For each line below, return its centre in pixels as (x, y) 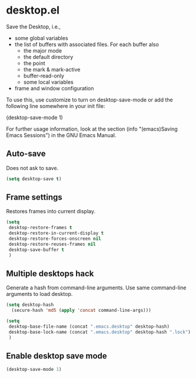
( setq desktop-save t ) (34, 179)
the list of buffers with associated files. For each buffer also (87, 44)
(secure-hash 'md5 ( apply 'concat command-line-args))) (81, 311)
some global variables (41, 38)
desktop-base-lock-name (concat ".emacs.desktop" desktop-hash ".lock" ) (100, 332)
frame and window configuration (54, 88)
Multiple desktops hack (50, 273)
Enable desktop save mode (57, 356)
